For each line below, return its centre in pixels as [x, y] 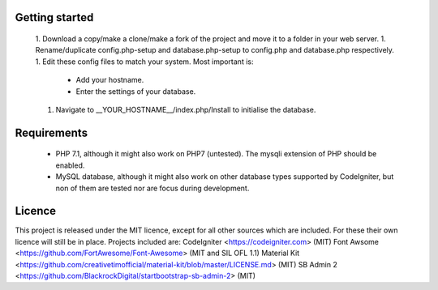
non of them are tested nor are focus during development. [152, 188]
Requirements [52, 132]
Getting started [54, 17]
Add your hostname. [110, 80]
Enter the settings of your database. [136, 91]
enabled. [70, 165]
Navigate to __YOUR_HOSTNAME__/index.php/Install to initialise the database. [186, 109]
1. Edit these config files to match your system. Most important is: [144, 62]
